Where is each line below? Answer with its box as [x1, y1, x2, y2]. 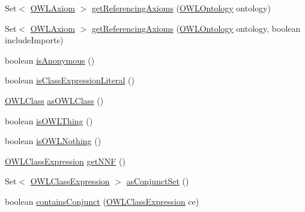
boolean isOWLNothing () [5, 135, 101, 147]
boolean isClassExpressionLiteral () [5, 74, 134, 86]
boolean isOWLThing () [5, 114, 93, 127]
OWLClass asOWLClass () [5, 94, 104, 106]
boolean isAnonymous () [5, 53, 95, 66]
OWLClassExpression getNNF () [5, 154, 125, 167]
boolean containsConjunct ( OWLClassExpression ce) [5, 195, 199, 207]
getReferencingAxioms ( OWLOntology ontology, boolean [91, 22, 301, 34]
